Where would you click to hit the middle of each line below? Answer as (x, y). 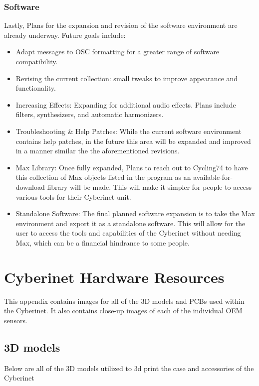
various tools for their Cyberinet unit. (73, 196)
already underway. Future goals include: (65, 35)
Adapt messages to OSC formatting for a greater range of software (118, 52)
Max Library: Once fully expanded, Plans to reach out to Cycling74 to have (132, 167)
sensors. (16, 320)
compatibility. (37, 61)
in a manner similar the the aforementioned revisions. (98, 151)
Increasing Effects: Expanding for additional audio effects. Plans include (126, 104)
